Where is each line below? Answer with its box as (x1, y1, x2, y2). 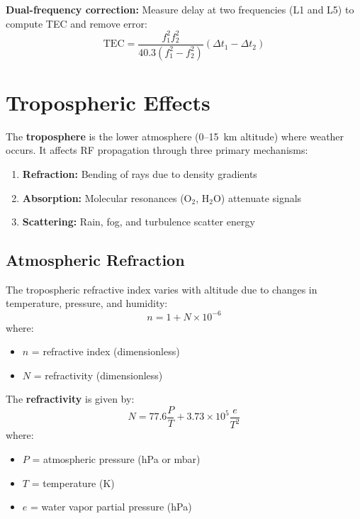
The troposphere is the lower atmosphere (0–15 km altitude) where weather (6, 128, 344, 143)
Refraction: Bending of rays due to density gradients (22, 166, 257, 181)
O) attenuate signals (213, 190, 302, 205)
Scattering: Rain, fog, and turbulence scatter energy (22, 214, 255, 229)
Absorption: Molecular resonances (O (22, 190, 192, 205)
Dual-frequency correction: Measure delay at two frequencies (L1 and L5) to (6, 2, 354, 16)
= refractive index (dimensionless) (31, 344, 180, 359)
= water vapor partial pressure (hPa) (30, 499, 192, 514)
